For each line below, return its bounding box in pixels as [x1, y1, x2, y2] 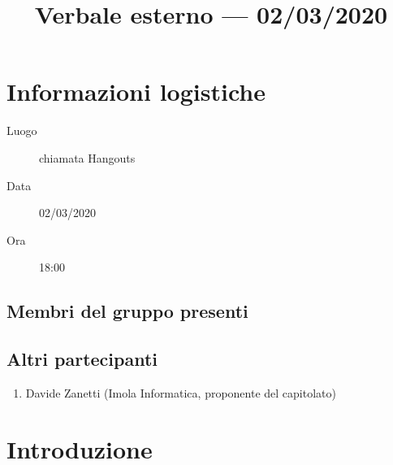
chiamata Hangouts [39, 149, 136, 166]
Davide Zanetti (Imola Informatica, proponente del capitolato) [25, 384, 336, 401]
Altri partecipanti [6, 346, 158, 372]
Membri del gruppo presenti [6, 298, 248, 324]
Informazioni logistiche [6, 75, 266, 108]
